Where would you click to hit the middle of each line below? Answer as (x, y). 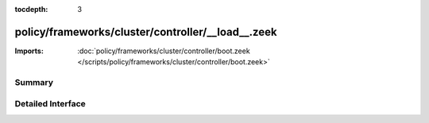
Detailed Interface (50, 103)
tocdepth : (31, 9)
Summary (34, 83)
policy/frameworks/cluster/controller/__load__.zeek (146, 32)
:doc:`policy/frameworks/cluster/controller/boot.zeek (164, 51)
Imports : (29, 51)
